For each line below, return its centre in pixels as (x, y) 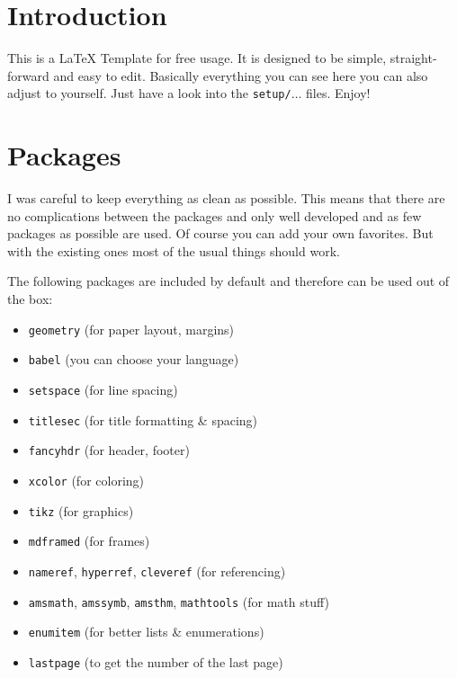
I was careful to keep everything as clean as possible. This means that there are (226, 198)
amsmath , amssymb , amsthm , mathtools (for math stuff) (179, 601)
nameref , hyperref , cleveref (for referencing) (157, 571)
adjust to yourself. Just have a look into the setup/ (149, 93)
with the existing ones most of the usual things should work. (174, 250)
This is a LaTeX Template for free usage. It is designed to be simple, (197, 58)
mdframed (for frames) (89, 541)
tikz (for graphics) (81, 510)
